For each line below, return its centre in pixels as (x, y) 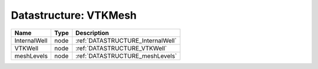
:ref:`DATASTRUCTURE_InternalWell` (126, 40)
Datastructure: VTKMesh (74, 15)
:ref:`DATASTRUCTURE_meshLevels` (126, 56)
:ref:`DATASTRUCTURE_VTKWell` (121, 48)
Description (92, 33)
